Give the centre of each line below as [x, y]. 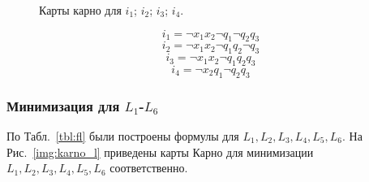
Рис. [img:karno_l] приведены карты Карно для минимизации [160, 152]
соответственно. [149, 168]
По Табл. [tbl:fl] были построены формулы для [123, 136]
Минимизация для [63, 105]
